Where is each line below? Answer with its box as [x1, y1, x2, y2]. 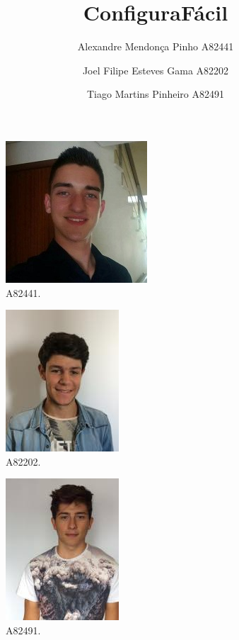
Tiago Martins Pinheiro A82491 [86, 86, 225, 101]
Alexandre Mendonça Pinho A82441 [77, 39, 234, 54]
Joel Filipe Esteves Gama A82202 [82, 62, 229, 77]
